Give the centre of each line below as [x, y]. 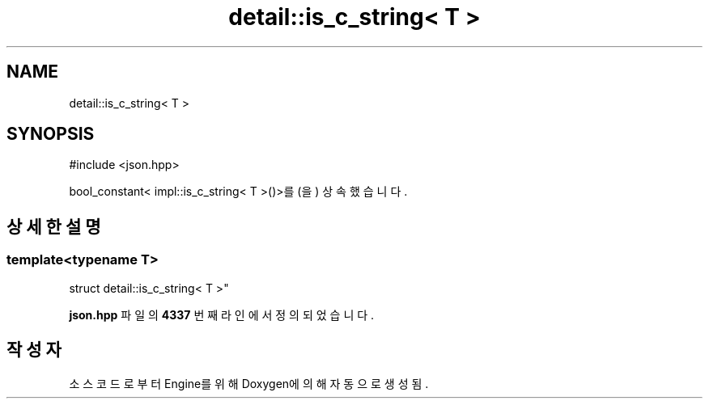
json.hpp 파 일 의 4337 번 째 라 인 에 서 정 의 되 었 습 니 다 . [222, 314]
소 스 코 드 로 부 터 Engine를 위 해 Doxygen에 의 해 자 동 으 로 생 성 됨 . [249, 383]
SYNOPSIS [51, 134]
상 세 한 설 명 [54, 226]
